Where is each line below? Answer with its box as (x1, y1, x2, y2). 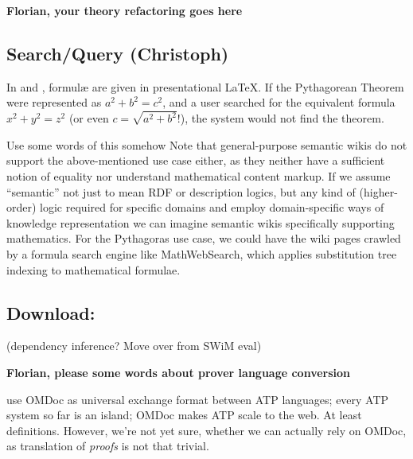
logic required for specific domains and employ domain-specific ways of (40, 199, 384, 216)
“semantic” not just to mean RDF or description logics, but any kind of (6, 183, 356, 200)
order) (6, 199, 37, 216)
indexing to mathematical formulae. (6, 261, 181, 278)
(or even (68, 110, 109, 126)
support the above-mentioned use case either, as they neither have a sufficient (6, 152, 385, 169)
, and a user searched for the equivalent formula (162, 94, 395, 111)
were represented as (6, 94, 102, 111)
